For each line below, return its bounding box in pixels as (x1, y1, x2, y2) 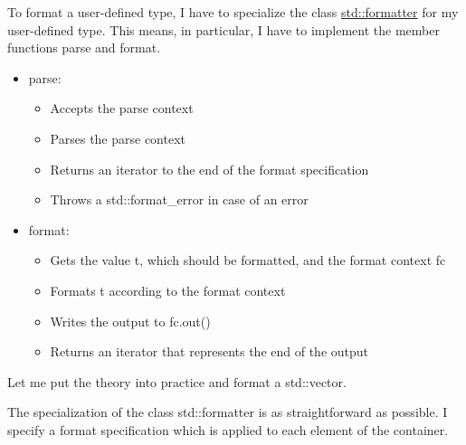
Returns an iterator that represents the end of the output (50, 342, 369, 361)
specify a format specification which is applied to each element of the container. (7, 420, 449, 439)
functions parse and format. (7, 38, 161, 57)
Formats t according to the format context (50, 280, 286, 299)
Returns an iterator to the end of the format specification (50, 159, 369, 178)
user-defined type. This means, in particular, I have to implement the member (7, 20, 440, 39)
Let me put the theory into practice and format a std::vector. (7, 372, 347, 391)
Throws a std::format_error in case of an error (50, 190, 309, 209)
